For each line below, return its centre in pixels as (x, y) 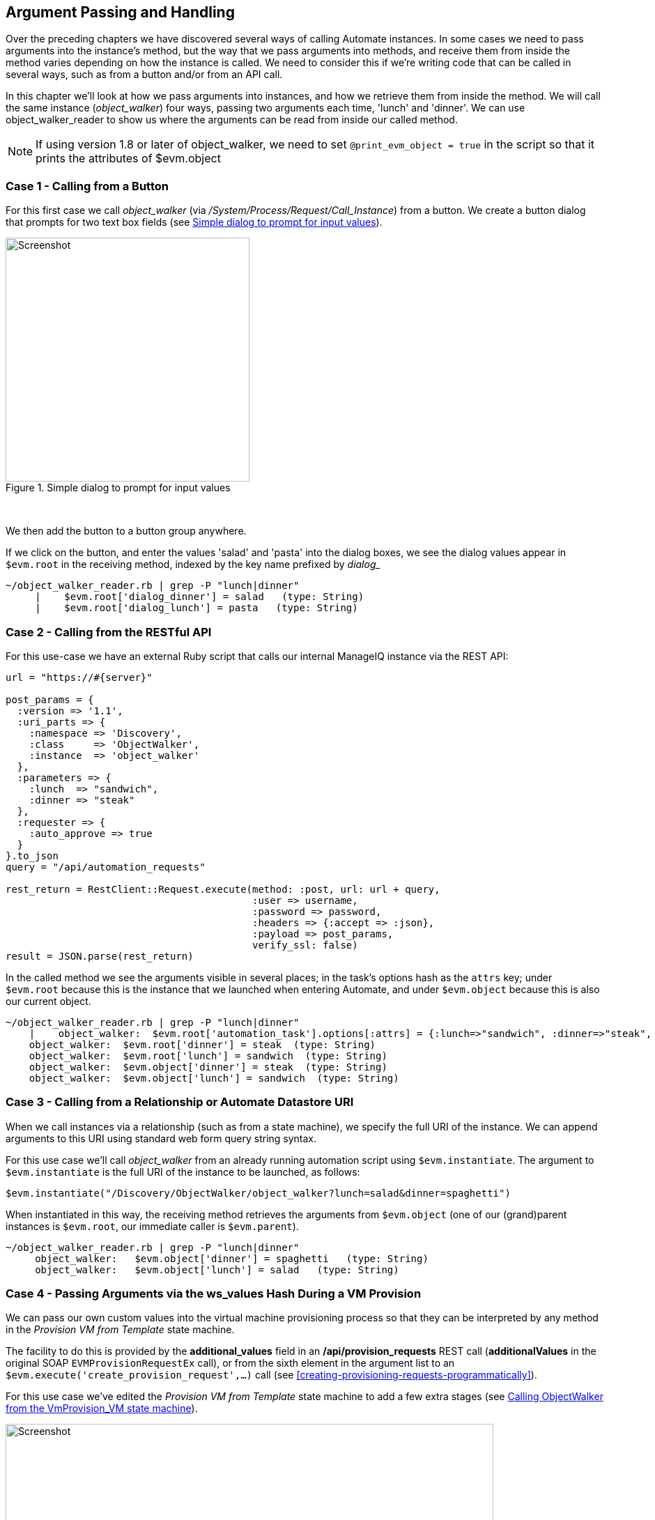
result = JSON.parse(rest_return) (100, 956)
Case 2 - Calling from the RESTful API (109, 632)
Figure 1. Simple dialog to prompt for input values (118, 488)
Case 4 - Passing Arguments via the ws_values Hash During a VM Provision (214, 1294)
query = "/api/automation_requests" (106, 867)
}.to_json (32, 855)
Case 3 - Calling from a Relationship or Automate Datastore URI (180, 1102)
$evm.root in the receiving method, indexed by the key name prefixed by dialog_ (193, 565)
